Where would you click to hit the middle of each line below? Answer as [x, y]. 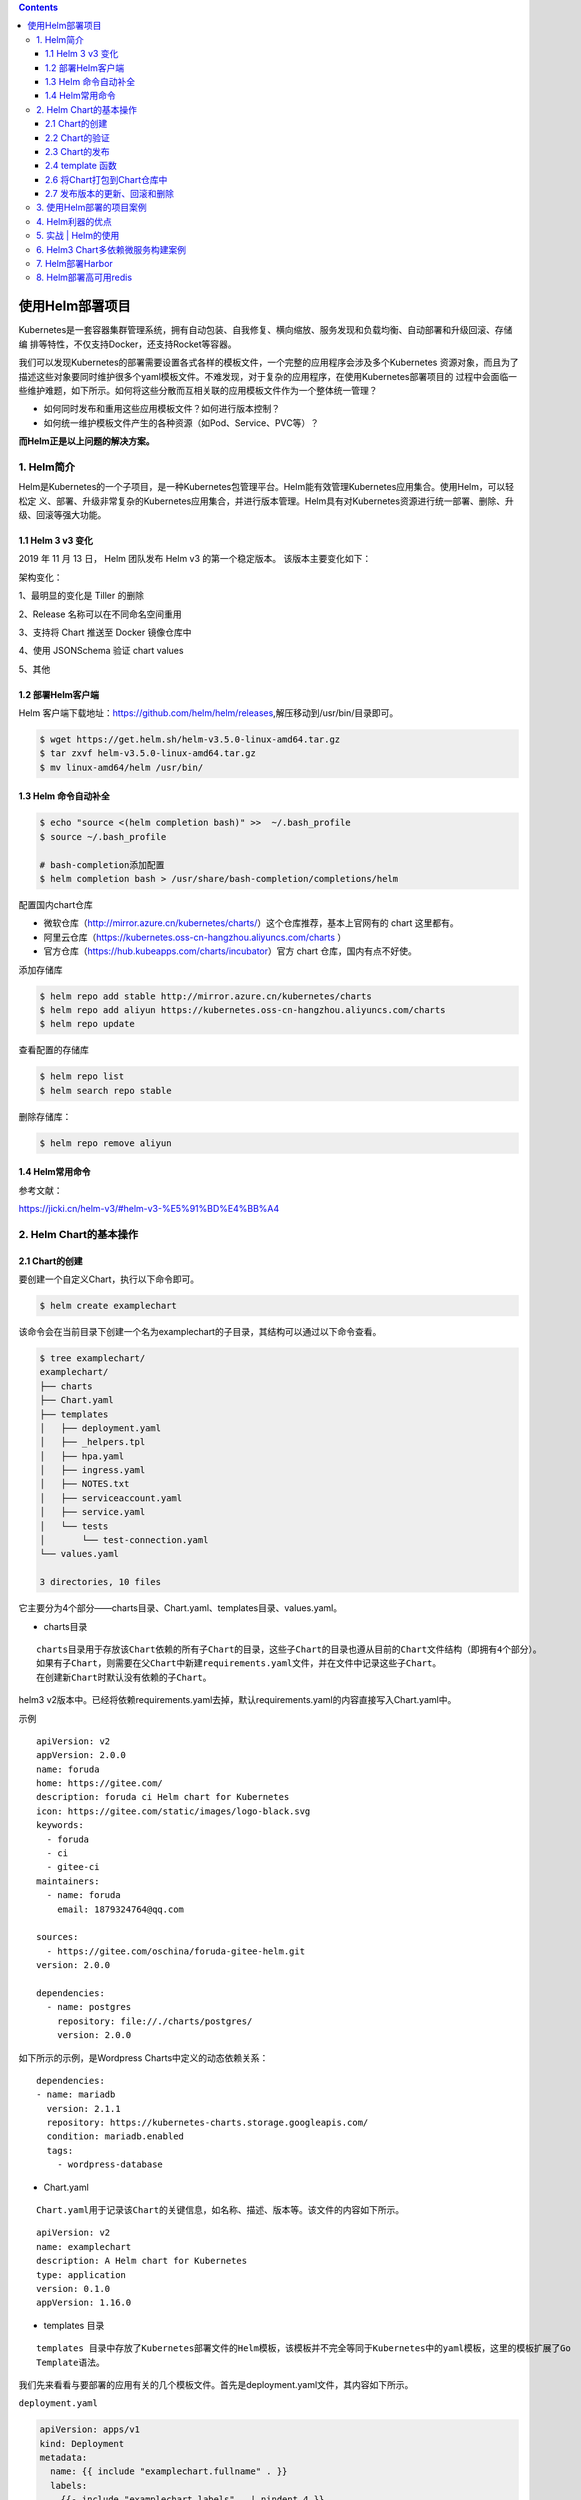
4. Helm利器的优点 [74, 221]
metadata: [63, 2458]
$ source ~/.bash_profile [103, 836]
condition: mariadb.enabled [115, 2136]
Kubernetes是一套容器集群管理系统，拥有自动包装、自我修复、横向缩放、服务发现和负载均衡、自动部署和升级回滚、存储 [265, 330]
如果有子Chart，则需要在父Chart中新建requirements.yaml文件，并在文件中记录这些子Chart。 [239, 1663]
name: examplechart [84, 2246]
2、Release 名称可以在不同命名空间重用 [100, 614]
